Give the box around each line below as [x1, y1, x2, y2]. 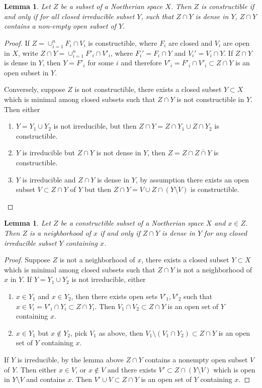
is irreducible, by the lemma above [17, 354, 124, 364]
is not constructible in [177, 94, 244, 105]
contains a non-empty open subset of [4, 21, 116, 31]
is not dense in [96, 147, 141, 158]
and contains [26, 374, 65, 384]
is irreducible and [22, 174, 76, 184]
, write [18, 47, 38, 58]
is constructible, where [88, 37, 157, 48]
